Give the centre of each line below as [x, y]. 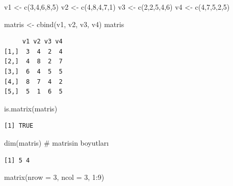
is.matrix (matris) [31, 108]
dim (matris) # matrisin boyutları [57, 142]
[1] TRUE [19, 126]
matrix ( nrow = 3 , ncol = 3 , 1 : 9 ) [54, 177]
